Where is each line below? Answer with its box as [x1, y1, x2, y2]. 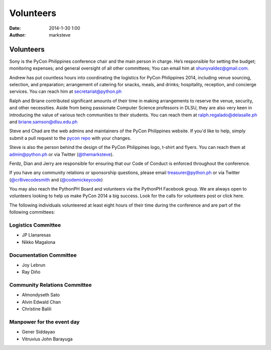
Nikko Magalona [22, 239, 56, 245]
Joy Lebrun [22, 262, 46, 268]
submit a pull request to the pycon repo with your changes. [9, 135, 131, 141]
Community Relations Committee [9, 281, 92, 288]
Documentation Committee [9, 251, 77, 258]
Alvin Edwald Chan [22, 299, 61, 305]
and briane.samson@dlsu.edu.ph [9, 118, 78, 125]
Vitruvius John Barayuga [22, 336, 73, 342]
